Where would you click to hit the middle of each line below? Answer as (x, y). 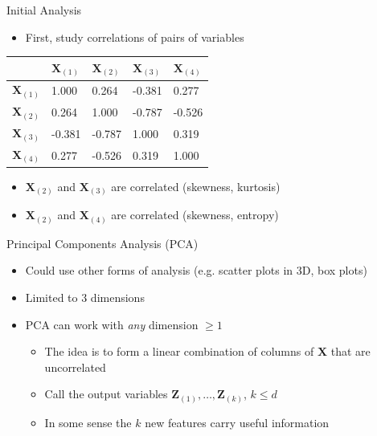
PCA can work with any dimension (112, 324)
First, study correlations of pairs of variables (135, 37)
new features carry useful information (237, 422)
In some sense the (88, 422)
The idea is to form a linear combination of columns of (179, 351)
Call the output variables (106, 394)
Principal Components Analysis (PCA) (102, 243)
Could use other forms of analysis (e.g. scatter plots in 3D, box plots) (196, 270)
